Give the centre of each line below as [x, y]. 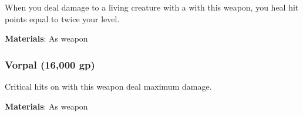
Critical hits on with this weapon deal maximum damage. [108, 86]
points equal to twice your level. [62, 18]
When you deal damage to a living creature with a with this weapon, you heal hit [152, 7]
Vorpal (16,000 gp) [50, 64]
